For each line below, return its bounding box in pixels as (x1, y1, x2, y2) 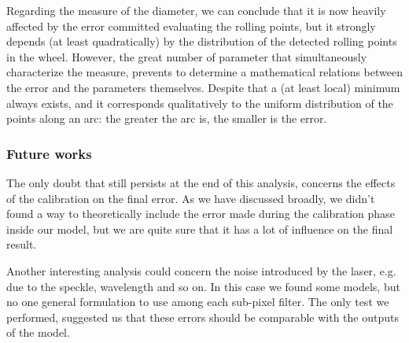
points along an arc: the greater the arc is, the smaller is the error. (6, 110, 327, 127)
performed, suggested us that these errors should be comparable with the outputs (6, 308, 399, 325)
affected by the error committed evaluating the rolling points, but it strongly (6, 17, 376, 34)
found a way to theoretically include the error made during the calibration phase (6, 205, 395, 222)
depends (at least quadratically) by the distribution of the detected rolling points (6, 33, 397, 50)
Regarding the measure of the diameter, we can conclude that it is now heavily (6, 2, 386, 18)
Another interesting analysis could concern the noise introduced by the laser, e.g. (6, 262, 396, 278)
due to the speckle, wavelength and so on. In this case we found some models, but (6, 278, 400, 294)
